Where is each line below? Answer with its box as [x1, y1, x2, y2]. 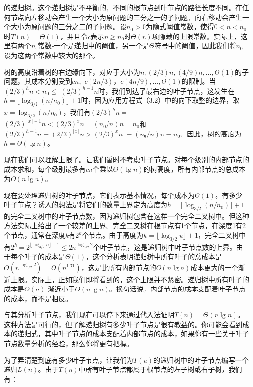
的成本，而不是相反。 [4, 293, 72, 303]
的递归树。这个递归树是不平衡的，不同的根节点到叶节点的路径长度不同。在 [4, 2, 242, 12]
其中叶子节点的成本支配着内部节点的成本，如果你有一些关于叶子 [44, 329, 249, 339]
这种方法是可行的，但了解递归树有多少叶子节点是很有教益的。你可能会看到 [4, 319, 242, 329]
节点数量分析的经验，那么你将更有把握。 [4, 338, 133, 348]
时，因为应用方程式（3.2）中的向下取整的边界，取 [81, 95, 240, 105]
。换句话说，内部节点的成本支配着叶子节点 [109, 284, 246, 294]
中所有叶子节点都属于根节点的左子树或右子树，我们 [78, 364, 242, 374]
